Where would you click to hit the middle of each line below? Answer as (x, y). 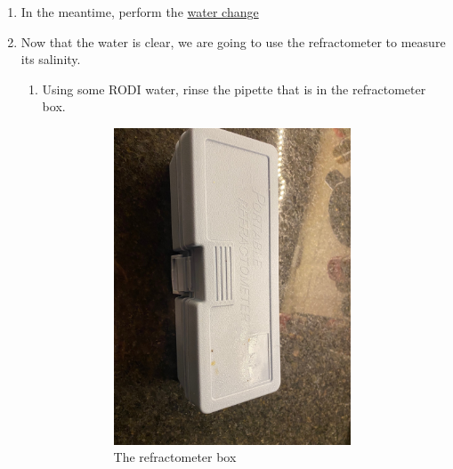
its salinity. (51, 59)
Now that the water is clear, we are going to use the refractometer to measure (233, 41)
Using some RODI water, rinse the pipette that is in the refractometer (234, 89)
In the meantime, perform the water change (140, 12)
